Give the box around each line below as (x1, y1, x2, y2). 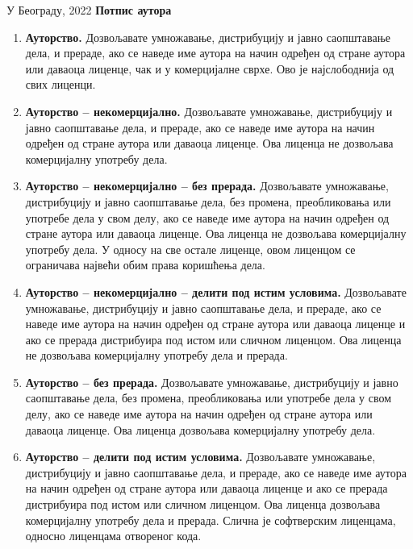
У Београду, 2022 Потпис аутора (6, 2, 172, 18)
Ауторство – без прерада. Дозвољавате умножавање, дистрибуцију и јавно (25, 373, 398, 390)
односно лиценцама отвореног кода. (25, 527, 202, 544)
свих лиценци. (25, 76, 96, 93)
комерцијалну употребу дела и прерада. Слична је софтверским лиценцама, (25, 511, 396, 528)
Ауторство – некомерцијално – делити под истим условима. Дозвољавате (25, 283, 407, 300)
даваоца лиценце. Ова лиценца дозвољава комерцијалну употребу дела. (25, 421, 376, 438)
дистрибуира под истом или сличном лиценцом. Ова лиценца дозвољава (25, 496, 381, 513)
